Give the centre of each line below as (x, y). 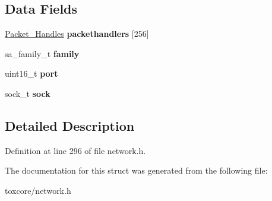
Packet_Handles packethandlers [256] (77, 34)
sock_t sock (28, 93)
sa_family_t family (42, 53)
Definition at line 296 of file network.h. (75, 150)
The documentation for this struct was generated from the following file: (136, 170)
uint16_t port (31, 73)
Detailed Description (70, 125)
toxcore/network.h (38, 190)
